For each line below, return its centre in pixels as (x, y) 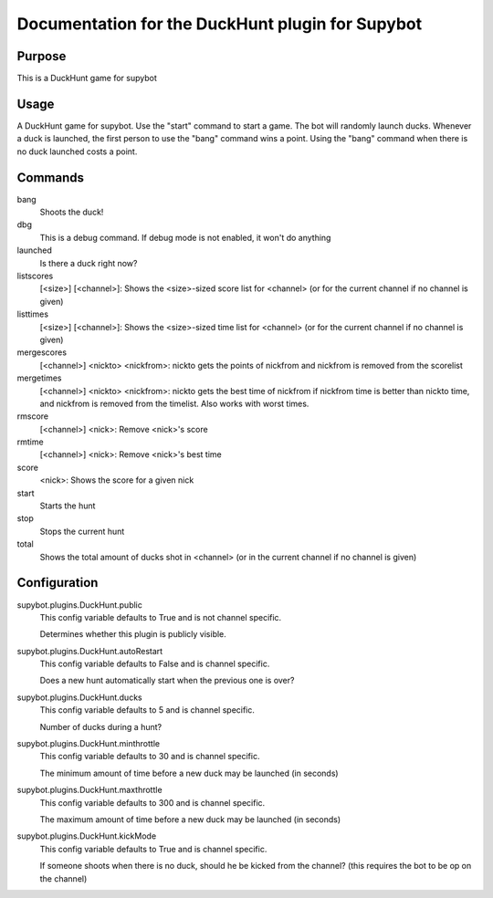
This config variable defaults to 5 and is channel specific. (147, 710)
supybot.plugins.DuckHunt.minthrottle (88, 744)
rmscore (33, 416)
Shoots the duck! (72, 212)
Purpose (42, 56)
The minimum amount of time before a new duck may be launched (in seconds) (189, 773)
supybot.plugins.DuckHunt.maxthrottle (90, 790)
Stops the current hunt (82, 531)
